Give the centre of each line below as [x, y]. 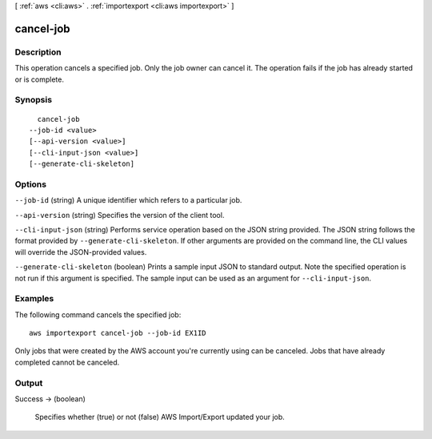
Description [38, 52]
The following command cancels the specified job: [98, 314]
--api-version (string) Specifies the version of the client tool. [120, 215]
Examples [34, 299]
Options [31, 184]
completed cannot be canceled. [67, 362]
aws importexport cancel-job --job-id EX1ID [118, 333]
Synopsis [33, 100]
